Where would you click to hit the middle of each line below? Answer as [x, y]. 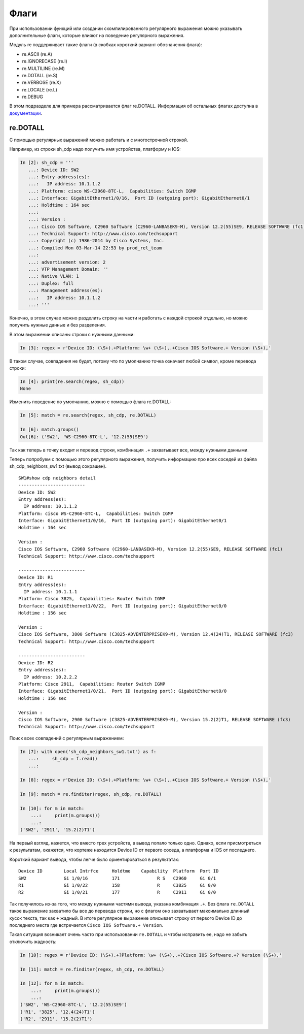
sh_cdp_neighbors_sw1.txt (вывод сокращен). [58, 466]
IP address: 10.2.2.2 [50, 677]
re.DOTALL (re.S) [40, 75]
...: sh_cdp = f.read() [63, 759]
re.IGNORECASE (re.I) [45, 61]
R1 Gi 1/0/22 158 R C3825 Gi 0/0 [117, 885]
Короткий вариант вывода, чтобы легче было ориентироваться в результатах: [94, 859]
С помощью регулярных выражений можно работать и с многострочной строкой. [99, 140]
